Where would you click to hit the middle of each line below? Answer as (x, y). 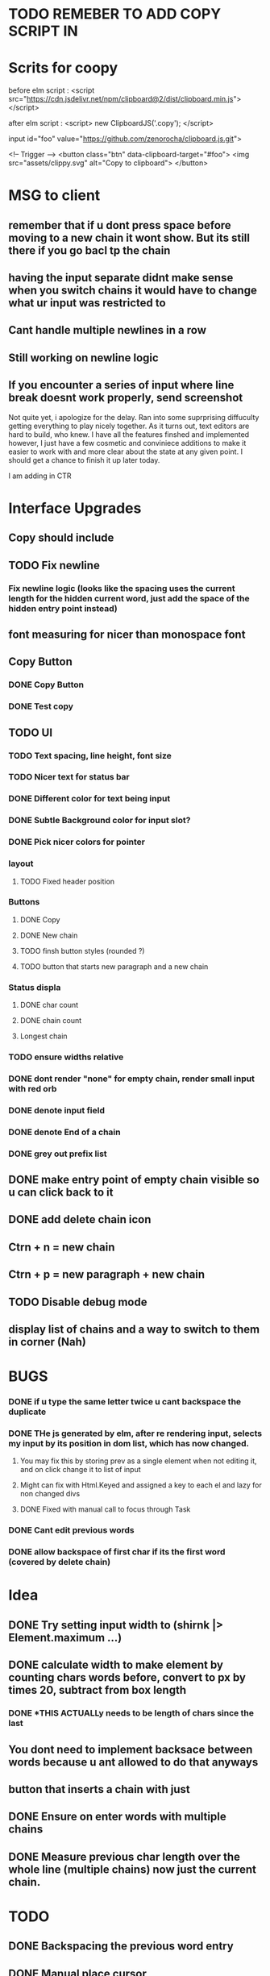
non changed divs (50, 1494)
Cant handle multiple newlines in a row (108, 330)
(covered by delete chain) (60, 1562)
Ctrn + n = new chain (62, 1247)
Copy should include (61, 538)
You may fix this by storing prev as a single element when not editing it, (138, 1461)
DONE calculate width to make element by (116, 1665)
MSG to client (54, 196)
